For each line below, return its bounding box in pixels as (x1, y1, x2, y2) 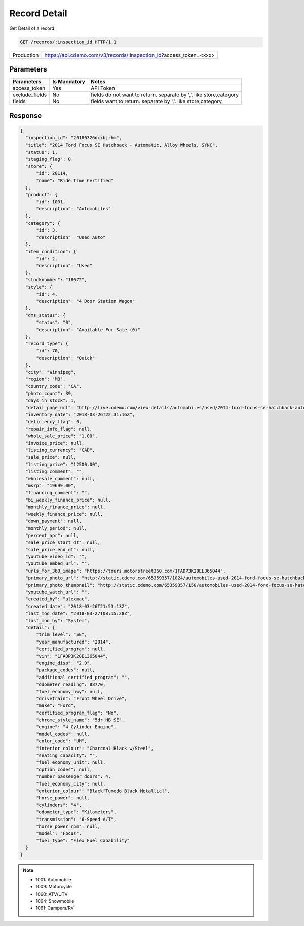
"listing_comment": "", (25, 469, 85, 474)
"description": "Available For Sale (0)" (36, 327, 140, 332)
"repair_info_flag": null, (25, 426, 93, 432)
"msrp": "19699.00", (25, 483, 77, 489)
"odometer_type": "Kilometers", (36, 809, 117, 815)
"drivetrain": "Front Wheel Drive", (36, 695, 127, 701)
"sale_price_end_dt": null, (25, 547, 95, 552)
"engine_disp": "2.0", (36, 660, 93, 666)
